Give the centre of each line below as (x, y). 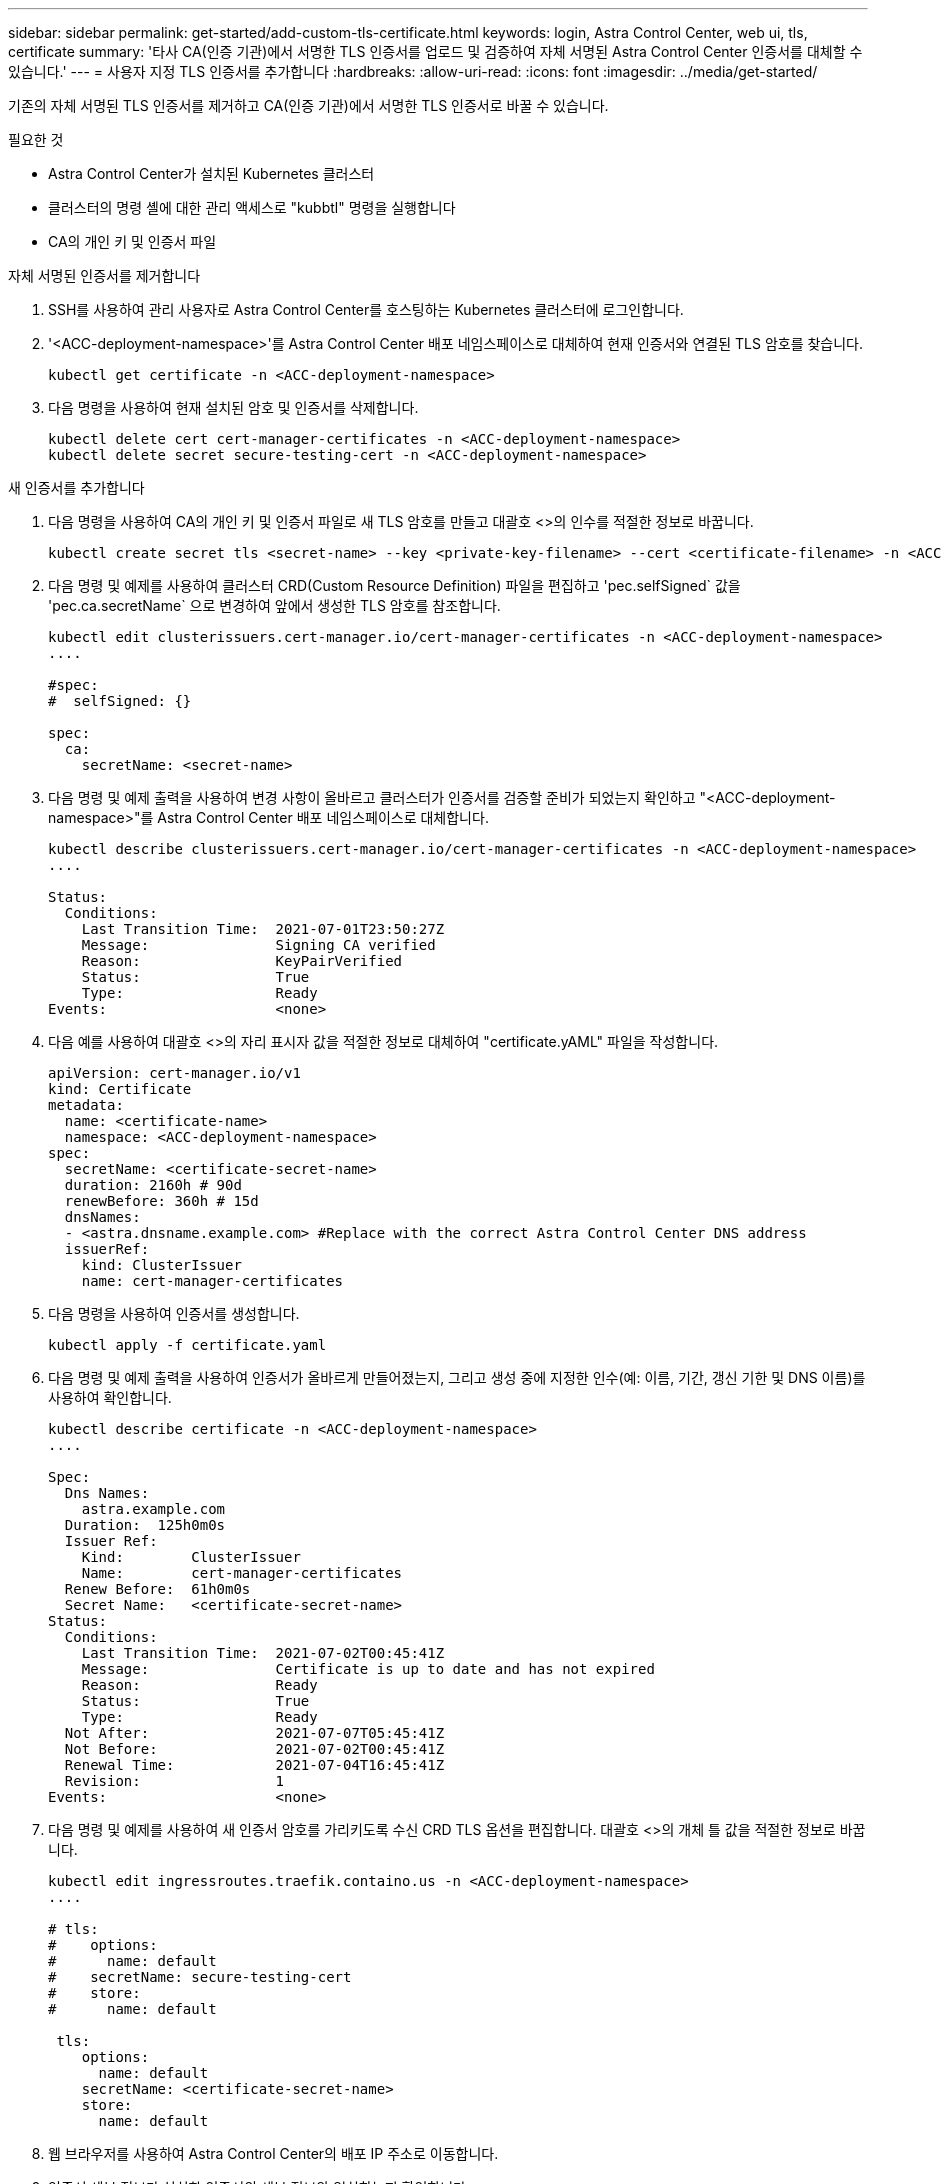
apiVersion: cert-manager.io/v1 (174, 1073)
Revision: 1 (174, 1781)
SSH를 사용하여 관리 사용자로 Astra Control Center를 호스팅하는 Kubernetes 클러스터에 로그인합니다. (366, 309)
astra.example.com (153, 1509)
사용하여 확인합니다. (110, 1397)
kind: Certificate (120, 1089)
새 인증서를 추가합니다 (76, 487)
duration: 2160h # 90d (153, 1185)
